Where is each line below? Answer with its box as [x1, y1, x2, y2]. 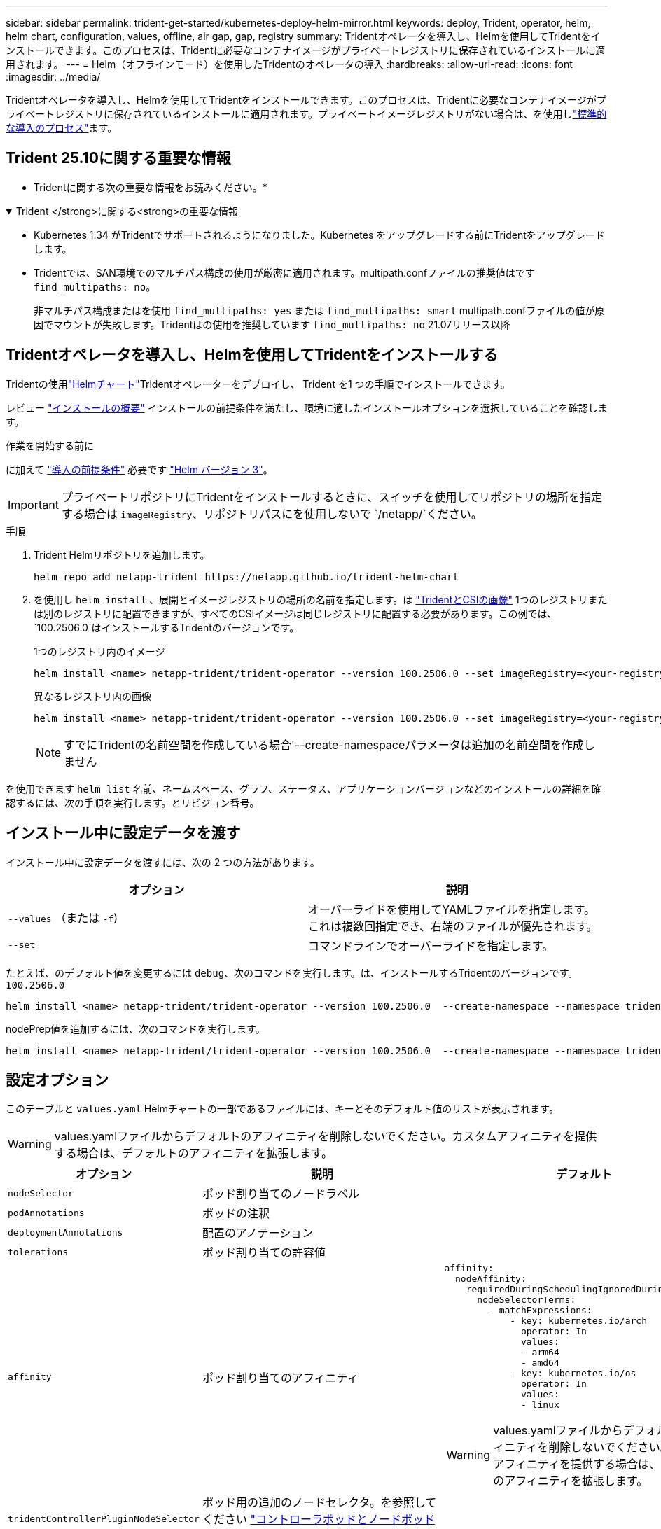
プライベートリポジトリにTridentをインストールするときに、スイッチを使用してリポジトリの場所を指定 [61, 489, 602, 504]
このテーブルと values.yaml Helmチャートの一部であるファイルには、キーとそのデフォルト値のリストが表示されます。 [6, 1103, 559, 1115]
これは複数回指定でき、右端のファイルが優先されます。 [308, 919, 598, 933]
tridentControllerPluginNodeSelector [8, 1513, 200, 1524]
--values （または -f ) [8, 910, 118, 925]
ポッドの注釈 [202, 1206, 270, 1221]
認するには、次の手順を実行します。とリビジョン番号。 [6, 796, 260, 809]
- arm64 [520, 1347, 559, 1358]
